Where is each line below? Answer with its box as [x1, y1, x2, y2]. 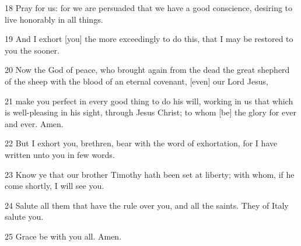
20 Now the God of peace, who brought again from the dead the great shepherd [5, 64, 290, 76]
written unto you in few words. [5, 148, 115, 160]
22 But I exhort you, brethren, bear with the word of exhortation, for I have [5, 137, 278, 149]
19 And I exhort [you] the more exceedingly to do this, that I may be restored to [5, 33, 293, 45]
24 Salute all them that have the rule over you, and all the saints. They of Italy [5, 199, 289, 211]
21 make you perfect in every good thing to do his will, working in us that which [5, 94, 293, 107]
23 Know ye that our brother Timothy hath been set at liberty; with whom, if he [5, 168, 295, 180]
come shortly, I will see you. [5, 180, 104, 192]
